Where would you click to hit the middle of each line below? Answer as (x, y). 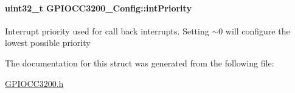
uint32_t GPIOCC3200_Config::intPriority (98, 8)
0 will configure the (254, 30)
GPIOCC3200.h (34, 83)
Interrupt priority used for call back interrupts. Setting (107, 30)
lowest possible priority (48, 43)
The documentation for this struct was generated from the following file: (140, 63)
